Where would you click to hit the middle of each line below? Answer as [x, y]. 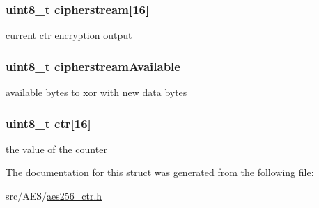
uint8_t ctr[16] [48, 123]
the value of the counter [56, 149]
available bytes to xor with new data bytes [96, 92]
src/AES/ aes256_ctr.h [54, 196]
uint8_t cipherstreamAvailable [93, 66]
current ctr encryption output [69, 35]
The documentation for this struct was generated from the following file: [160, 172]
